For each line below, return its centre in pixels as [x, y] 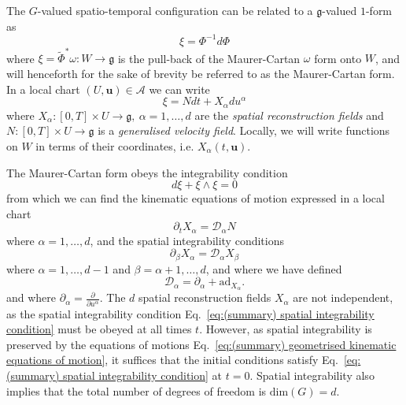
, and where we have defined [274, 268]
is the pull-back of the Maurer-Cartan [209, 58]
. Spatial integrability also [312, 375]
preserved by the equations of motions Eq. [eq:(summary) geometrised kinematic [201, 344]
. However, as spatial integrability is [286, 329]
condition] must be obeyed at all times [99, 329]
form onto [338, 58]
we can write [179, 89]
